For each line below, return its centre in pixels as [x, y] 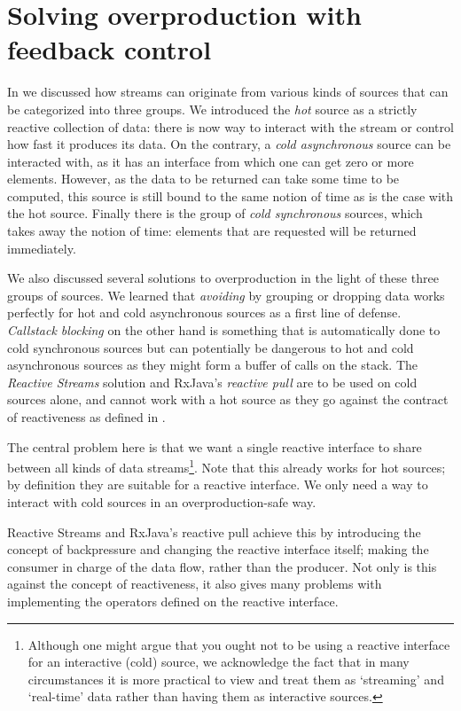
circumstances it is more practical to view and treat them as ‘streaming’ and [236, 679]
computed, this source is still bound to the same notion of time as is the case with [230, 195]
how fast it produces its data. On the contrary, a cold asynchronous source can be [229, 144]
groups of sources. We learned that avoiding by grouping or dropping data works [226, 295]
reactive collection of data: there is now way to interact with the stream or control [230, 126]
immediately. [42, 248]
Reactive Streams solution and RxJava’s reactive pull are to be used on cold [212, 382]
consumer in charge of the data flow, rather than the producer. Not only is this [222, 566]
